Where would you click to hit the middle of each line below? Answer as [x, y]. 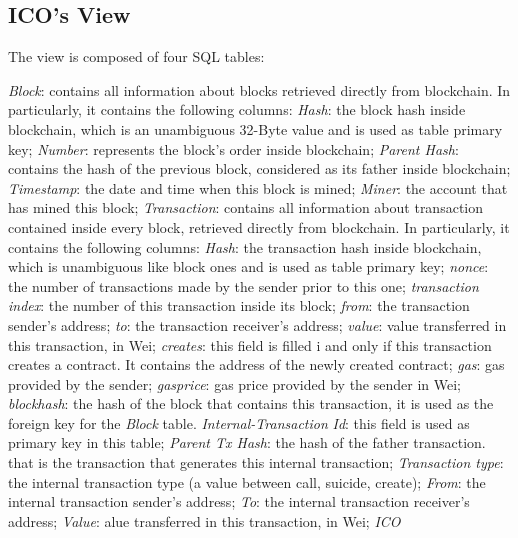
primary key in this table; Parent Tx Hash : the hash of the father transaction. [247, 442]
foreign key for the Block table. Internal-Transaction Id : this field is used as [239, 422]
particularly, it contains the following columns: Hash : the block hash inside [237, 109]
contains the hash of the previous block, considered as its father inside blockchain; [259, 168]
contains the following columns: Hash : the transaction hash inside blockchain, [245, 246]
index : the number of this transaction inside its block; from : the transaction [239, 305]
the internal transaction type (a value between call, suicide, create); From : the [247, 481]
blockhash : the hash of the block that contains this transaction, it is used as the [251, 403]
